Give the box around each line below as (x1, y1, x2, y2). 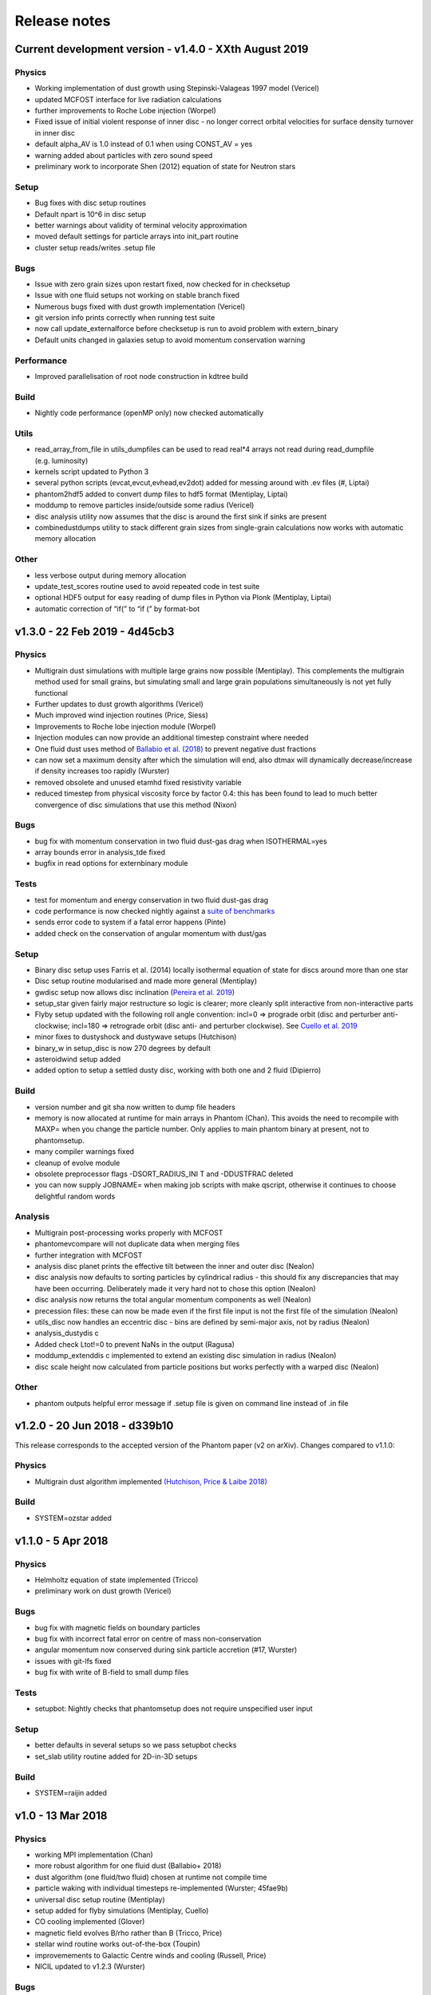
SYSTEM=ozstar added (34, 1513, 112, 1523)
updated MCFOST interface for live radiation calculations (34, 94, 223, 104)
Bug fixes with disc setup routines (34, 198, 147, 207)
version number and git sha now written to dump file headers (34, 1102, 235, 1112)
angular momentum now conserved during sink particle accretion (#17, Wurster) (34, 1645, 298, 1655)
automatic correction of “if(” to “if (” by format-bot (34, 603, 200, 614)
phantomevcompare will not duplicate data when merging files (34, 1239, 240, 1249)
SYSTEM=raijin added (34, 1788, 108, 1797)
